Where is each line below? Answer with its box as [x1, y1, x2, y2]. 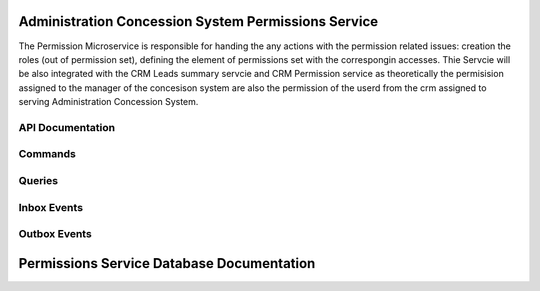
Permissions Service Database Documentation [18, 255, 316, 272]
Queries [18, 173, 59, 187]
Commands [18, 147, 77, 161]
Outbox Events [18, 227, 92, 241]
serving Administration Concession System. [18, 96, 199, 108]
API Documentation [18, 120, 116, 134]
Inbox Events [18, 200, 84, 214]
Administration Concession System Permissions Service [18, 13, 379, 30]
